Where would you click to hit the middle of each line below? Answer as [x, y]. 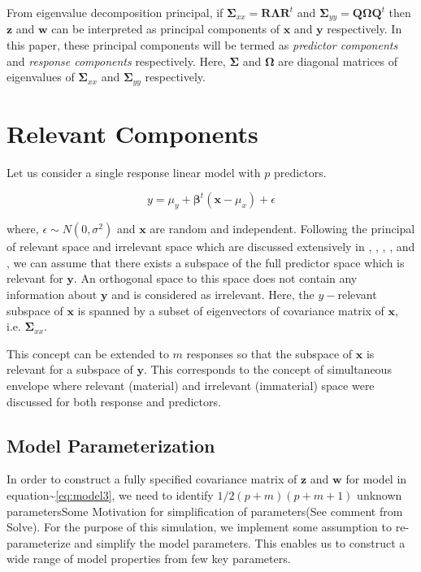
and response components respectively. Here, [116, 61]
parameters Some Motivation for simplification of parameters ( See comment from [205, 511]
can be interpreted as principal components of [166, 29]
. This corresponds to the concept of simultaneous [267, 369]
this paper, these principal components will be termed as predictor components [202, 45]
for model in [376, 479]
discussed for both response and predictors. [114, 401]
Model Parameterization [111, 445]
